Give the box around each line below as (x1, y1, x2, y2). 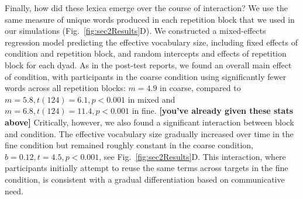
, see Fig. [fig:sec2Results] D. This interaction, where (99, 150, 286, 162)
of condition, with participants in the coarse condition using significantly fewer (5, 70, 287, 82)
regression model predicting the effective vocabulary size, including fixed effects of (5, 36, 298, 48)
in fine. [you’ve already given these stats (132, 104, 294, 117)
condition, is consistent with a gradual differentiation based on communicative (5, 173, 285, 185)
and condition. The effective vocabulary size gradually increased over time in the (5, 127, 294, 139)
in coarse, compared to (160, 82, 241, 94)
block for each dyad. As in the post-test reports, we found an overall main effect (5, 58, 292, 71)
